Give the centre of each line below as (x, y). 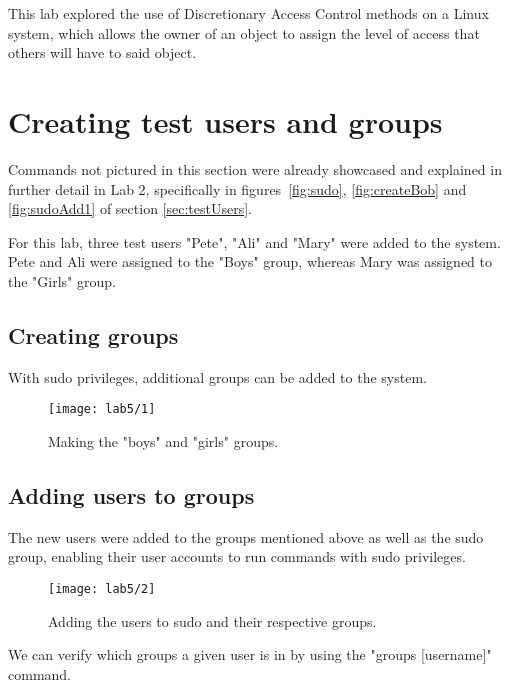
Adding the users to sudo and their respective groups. (212, 620)
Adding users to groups (131, 494)
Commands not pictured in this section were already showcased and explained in (255, 168)
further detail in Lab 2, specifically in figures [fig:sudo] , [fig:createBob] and (237, 188)
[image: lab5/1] (102, 409)
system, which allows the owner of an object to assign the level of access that (244, 32)
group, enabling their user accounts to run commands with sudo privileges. (237, 556)
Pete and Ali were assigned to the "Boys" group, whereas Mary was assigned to (250, 261)
